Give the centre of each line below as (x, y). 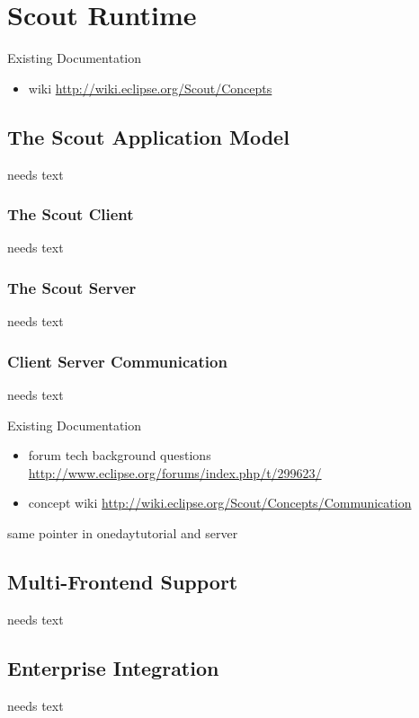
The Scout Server (72, 287)
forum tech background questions (120, 455)
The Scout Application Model (148, 136)
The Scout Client (71, 214)
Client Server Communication (117, 361)
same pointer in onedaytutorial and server (123, 532)
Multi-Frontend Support (123, 581)
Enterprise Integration (113, 667)
